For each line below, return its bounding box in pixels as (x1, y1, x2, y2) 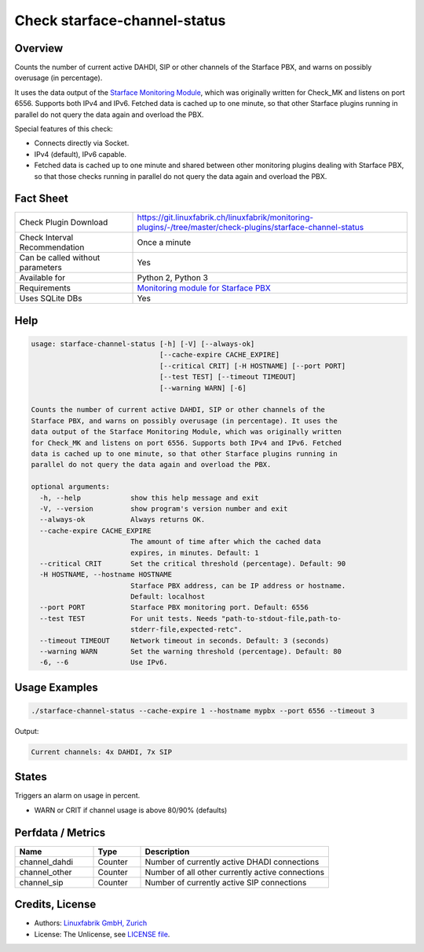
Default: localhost (130, 593, 206, 601)
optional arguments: (31, 483, 110, 491)
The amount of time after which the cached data (130, 538, 321, 546)
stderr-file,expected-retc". (130, 625, 243, 634)
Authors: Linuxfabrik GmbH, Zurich (34, 918, 148, 928)
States (14, 770, 47, 784)
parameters (19, 262, 62, 273)
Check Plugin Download (19, 217, 108, 228)
